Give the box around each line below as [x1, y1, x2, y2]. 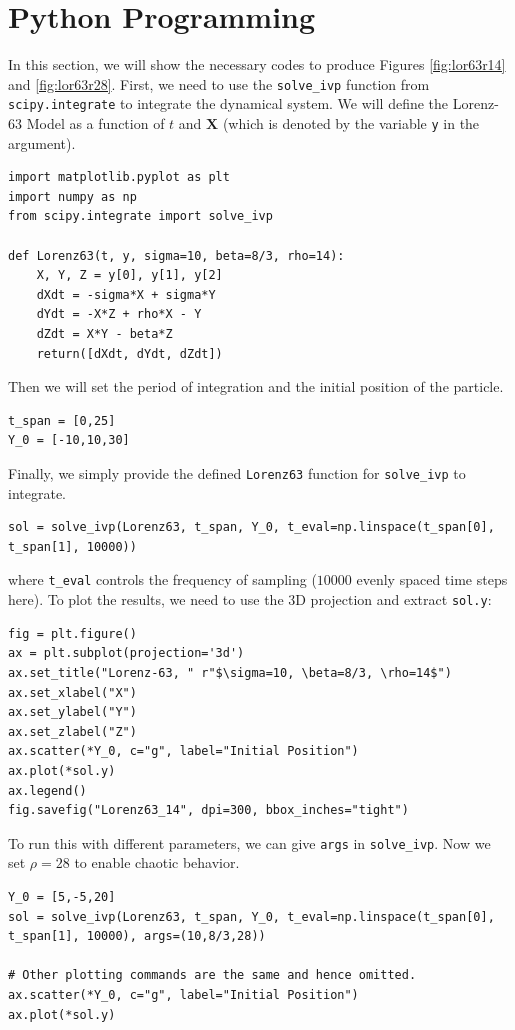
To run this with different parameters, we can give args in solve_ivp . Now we [8, 832, 491, 853]
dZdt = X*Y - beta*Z [36, 327, 173, 342]
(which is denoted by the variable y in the [222, 113, 480, 134]
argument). [8, 132, 76, 153]
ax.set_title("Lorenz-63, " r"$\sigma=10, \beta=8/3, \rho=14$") [8, 665, 452, 680]
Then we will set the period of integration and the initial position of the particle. [8, 376, 504, 397]
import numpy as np [8, 189, 137, 204]
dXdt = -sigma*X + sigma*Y [36, 287, 216, 302]
